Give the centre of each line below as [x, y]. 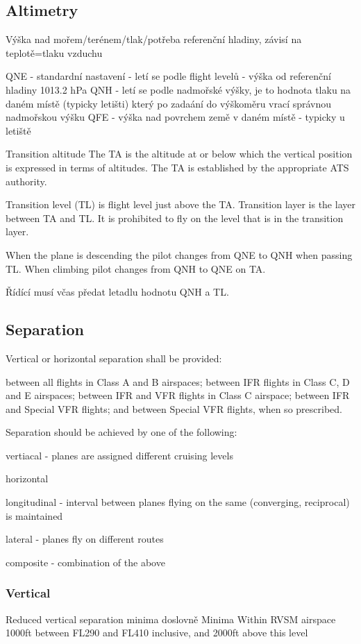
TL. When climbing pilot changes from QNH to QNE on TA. [136, 268]
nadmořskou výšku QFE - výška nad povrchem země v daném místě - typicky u [175, 117]
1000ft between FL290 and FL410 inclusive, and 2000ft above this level [157, 633]
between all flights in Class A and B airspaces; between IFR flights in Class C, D [178, 381]
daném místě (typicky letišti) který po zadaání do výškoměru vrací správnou [169, 103]
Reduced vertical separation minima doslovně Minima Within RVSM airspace [171, 619]
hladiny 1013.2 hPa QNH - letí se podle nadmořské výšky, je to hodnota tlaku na [178, 89]
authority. [26, 181]
